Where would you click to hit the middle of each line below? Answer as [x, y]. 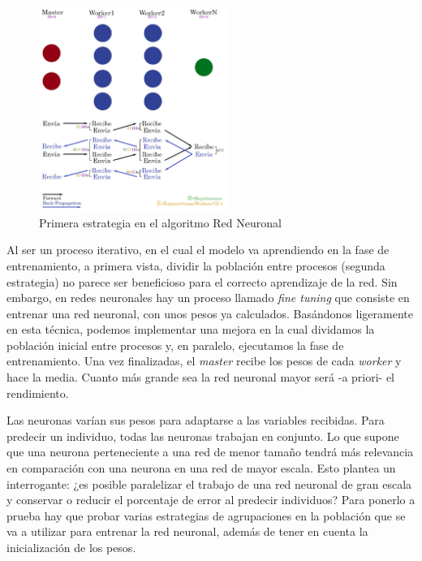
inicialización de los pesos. [71, 548]
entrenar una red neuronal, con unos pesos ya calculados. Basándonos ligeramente [210, 313]
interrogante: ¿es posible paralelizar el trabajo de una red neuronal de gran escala [209, 483]
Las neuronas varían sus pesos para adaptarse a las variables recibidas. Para [196, 420]
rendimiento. [38, 393]
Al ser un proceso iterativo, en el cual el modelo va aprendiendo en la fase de [198, 250]
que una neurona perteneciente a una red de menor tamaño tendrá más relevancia [210, 452]
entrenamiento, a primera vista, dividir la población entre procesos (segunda [196, 265]
